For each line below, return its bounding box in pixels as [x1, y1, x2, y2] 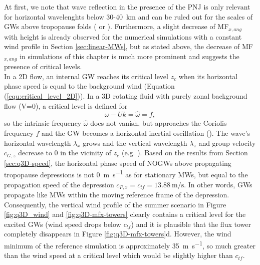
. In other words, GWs [184, 179, 252, 189]
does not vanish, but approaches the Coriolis [90, 118, 227, 128]
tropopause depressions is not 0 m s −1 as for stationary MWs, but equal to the [4, 168, 248, 179]
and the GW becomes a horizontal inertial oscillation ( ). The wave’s [41, 128, 250, 138]
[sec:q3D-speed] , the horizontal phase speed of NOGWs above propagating [4, 157, 231, 168]
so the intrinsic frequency [4, 118, 82, 128]
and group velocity [198, 137, 256, 148]
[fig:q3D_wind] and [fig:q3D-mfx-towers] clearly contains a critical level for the [4, 209, 246, 219]
